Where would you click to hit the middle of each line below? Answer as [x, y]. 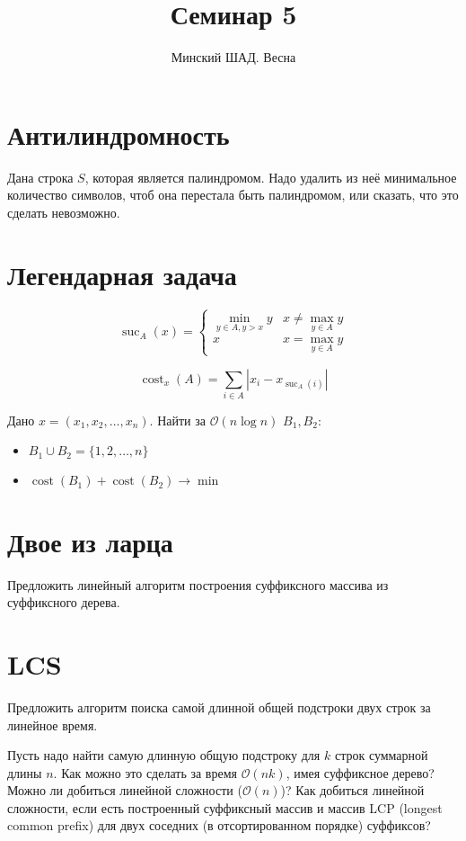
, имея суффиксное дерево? [360, 772]
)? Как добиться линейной [352, 790]
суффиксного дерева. [64, 602]
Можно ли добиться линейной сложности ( [125, 790]
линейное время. [53, 725]
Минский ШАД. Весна [233, 57]
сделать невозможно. [64, 212]
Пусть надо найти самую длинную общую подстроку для [164, 755]
